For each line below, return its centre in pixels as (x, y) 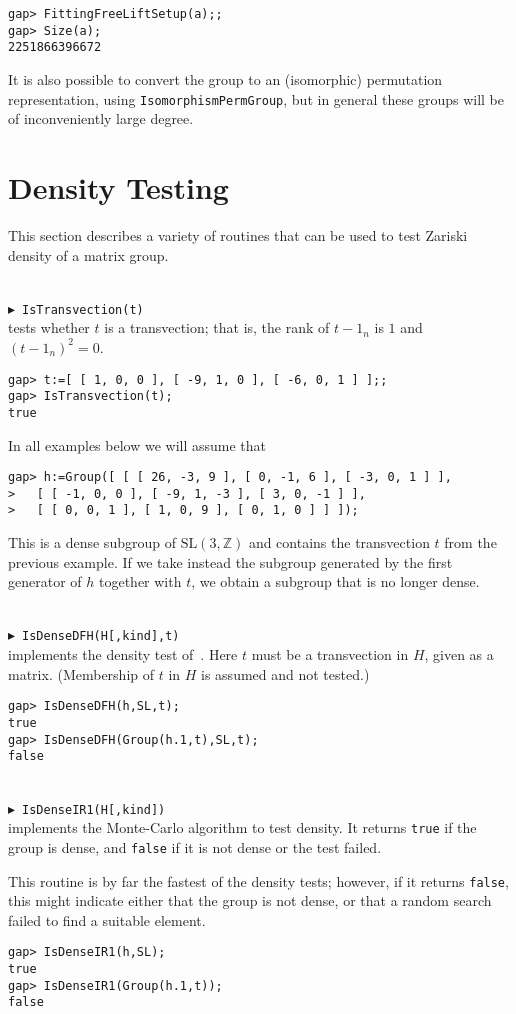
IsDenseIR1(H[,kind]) (94, 809)
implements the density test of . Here (123, 654)
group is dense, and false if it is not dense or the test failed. (195, 846)
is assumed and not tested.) (285, 673)
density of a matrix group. (88, 254)
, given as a (459, 654)
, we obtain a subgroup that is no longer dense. (335, 581)
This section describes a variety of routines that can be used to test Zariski (238, 234)
